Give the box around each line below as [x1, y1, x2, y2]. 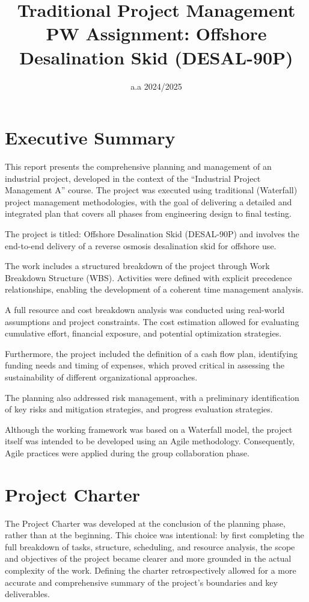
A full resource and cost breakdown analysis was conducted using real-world [5, 303, 285, 315]
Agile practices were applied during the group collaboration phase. [5, 446, 249, 459]
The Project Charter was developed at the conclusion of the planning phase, [5, 517, 286, 529]
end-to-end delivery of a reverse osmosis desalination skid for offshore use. [5, 239, 277, 252]
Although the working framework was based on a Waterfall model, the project [5, 423, 293, 435]
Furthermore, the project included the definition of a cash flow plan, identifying [5, 347, 298, 359]
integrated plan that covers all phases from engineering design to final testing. [5, 207, 292, 220]
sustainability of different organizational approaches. [5, 370, 198, 383]
